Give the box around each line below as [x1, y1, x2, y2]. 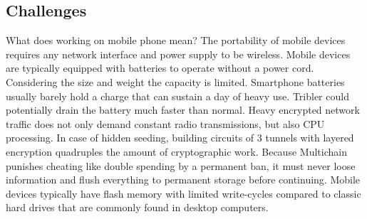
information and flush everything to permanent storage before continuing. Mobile [6, 172, 361, 187]
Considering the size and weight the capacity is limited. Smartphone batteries [6, 74, 345, 89]
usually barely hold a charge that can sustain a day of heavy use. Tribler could [6, 88, 349, 103]
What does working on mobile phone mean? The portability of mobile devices [6, 33, 346, 48]
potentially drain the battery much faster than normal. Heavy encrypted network [6, 102, 360, 117]
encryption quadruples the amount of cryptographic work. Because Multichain [6, 144, 347, 159]
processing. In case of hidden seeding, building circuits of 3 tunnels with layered [6, 130, 354, 145]
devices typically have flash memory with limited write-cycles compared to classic [6, 186, 361, 201]
